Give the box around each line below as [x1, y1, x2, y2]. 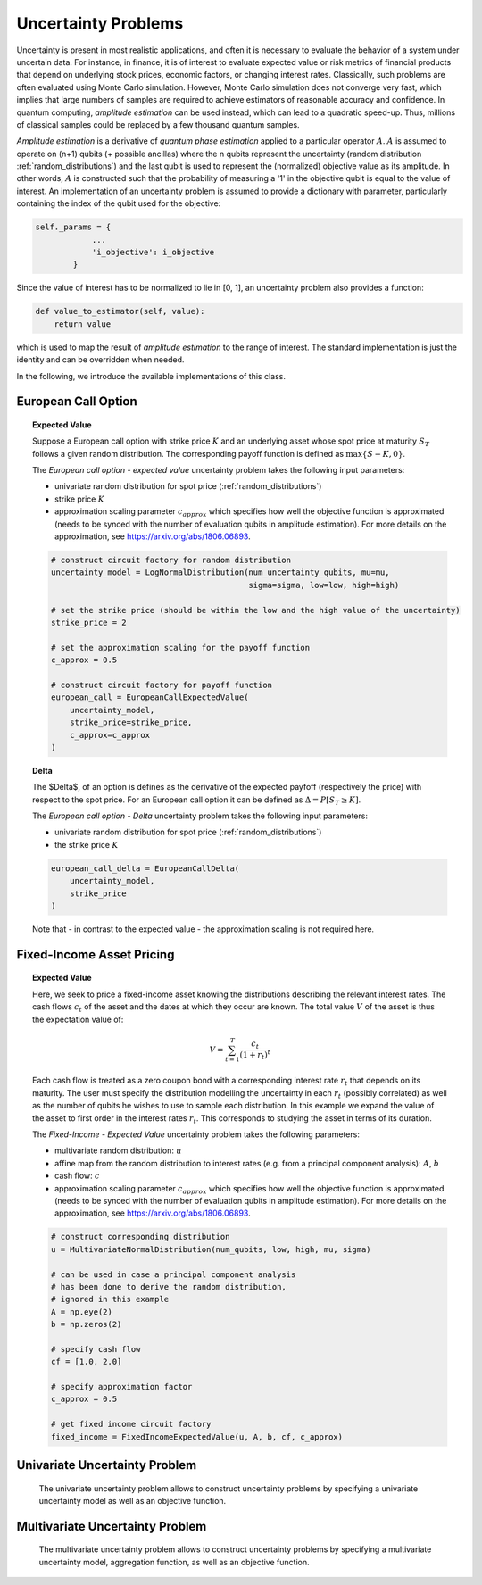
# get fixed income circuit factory [50, 1419, 212, 1430]
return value [54, 319, 112, 329]
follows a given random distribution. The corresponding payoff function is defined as [32, 448, 344, 459]
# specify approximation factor [50, 1382, 193, 1392]
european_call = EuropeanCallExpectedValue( [50, 693, 249, 702]
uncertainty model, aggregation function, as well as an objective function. [38, 1556, 310, 1567]
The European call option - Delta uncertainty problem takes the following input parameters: [32, 810, 368, 821]
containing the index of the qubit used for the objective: [16, 198, 221, 209]
